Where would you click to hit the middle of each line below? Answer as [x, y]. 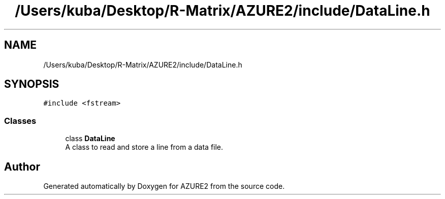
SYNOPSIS [32, 84]
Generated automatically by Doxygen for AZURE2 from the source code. [164, 186]
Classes [20, 121]
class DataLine [90, 139]
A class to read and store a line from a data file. [144, 147]
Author [22, 167]
